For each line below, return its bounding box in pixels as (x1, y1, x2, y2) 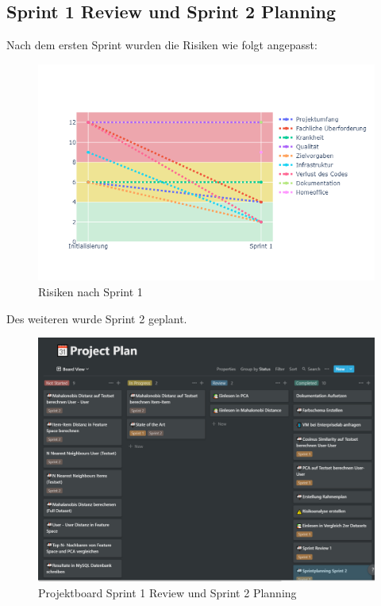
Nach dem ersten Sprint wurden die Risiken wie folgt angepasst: (6, 37, 317, 53)
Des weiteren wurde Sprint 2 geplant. (6, 310, 187, 326)
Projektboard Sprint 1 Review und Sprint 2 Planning (38, 584, 297, 600)
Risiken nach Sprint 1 (38, 283, 143, 299)
